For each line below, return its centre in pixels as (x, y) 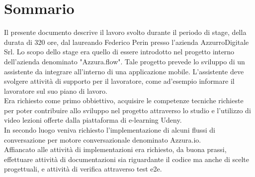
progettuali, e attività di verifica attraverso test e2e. (83, 169)
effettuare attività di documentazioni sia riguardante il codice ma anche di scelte (127, 159)
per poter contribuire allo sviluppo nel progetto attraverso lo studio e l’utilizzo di (127, 110)
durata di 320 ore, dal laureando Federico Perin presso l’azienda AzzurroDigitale (127, 42)
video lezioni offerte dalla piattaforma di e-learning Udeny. (93, 120)
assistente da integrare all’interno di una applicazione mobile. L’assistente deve (124, 71)
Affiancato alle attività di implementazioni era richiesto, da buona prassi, (115, 149)
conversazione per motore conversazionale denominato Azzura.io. (103, 139)
